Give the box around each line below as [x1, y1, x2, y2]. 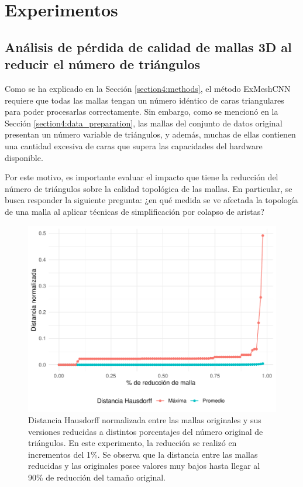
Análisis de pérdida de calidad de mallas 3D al [5, 37, 292, 56]
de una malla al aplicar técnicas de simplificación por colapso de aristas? [5, 205, 264, 217]
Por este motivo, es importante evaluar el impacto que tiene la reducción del [5, 171, 278, 183]
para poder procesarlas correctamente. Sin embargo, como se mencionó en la [5, 105, 278, 118]
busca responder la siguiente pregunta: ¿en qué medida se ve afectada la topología [5, 194, 298, 206]
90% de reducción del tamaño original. [28, 471, 166, 483]
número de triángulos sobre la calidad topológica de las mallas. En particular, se [5, 182, 292, 194]
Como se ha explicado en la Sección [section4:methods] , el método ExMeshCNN [5, 82, 291, 94]
